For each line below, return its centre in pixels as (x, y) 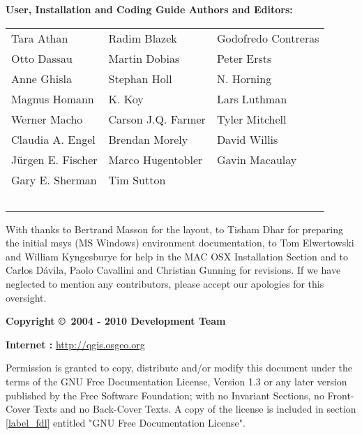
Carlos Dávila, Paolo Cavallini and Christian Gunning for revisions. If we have (173, 270)
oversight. (26, 297)
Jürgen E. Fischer (54, 159)
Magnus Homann (53, 98)
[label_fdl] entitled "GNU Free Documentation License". (126, 422)
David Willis (247, 139)
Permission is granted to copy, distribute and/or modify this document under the (179, 368)
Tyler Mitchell (251, 119)
